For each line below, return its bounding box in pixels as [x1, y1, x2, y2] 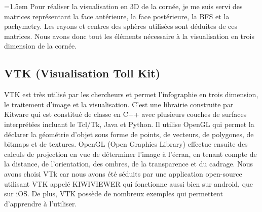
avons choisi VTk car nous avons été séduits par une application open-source [4, 168, 242, 179]
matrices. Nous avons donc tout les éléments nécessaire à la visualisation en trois [4, 30, 254, 41]
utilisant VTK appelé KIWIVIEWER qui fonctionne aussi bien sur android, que [4, 178, 253, 189]
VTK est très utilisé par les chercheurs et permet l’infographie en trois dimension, [4, 89, 258, 100]
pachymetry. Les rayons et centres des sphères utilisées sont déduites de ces [4, 21, 237, 31]
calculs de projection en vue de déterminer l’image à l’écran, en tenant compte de [4, 148, 257, 159]
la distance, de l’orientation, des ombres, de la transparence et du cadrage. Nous [4, 158, 253, 169]
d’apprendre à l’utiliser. [4, 198, 77, 208]
